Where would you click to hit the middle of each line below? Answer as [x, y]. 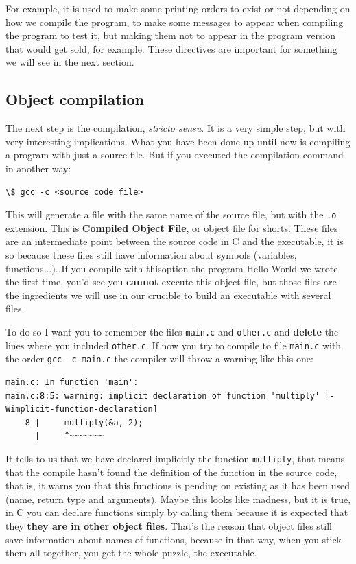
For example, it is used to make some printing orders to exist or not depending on [178, 8]
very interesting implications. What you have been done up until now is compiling [178, 141]
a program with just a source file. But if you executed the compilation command [175, 155]
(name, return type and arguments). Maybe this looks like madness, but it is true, [178, 498]
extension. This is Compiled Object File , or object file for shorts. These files [172, 227]
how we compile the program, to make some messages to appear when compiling [175, 22]
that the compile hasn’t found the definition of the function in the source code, [171, 472]
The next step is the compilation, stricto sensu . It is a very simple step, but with [176, 128]
